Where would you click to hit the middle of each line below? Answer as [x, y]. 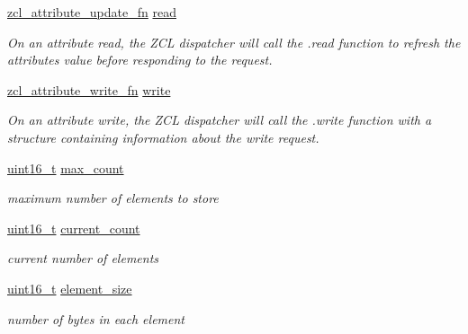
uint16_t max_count [66, 167]
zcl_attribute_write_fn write [89, 89]
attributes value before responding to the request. [140, 60]
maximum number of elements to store [113, 198]
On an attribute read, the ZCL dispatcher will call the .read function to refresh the [234, 42]
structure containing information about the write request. [163, 137]
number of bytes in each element [96, 318]
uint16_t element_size [70, 288]
